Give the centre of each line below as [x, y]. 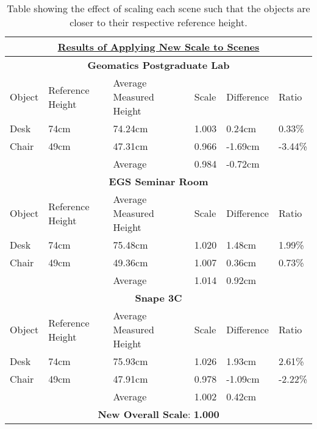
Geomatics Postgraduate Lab [158, 65]
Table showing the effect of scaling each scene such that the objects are [158, 8]
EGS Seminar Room [158, 181]
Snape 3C [158, 298]
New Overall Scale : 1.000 [158, 414]
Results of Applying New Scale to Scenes [158, 47]
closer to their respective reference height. [158, 22]
